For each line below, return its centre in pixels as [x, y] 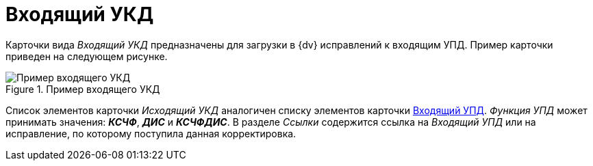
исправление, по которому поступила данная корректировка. [151, 133]
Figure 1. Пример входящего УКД [83, 89]
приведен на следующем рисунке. [87, 56]
